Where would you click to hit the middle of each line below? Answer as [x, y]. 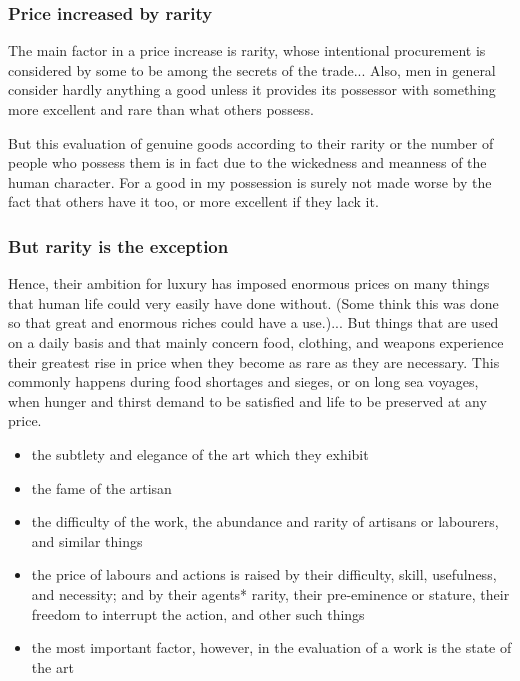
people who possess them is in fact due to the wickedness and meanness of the [247, 162]
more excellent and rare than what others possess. [161, 109]
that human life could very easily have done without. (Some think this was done [253, 302]
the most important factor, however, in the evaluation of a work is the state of [271, 647]
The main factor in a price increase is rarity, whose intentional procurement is [247, 50]
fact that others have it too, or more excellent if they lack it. [193, 201]
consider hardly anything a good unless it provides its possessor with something [252, 89]
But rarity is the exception [118, 245]
